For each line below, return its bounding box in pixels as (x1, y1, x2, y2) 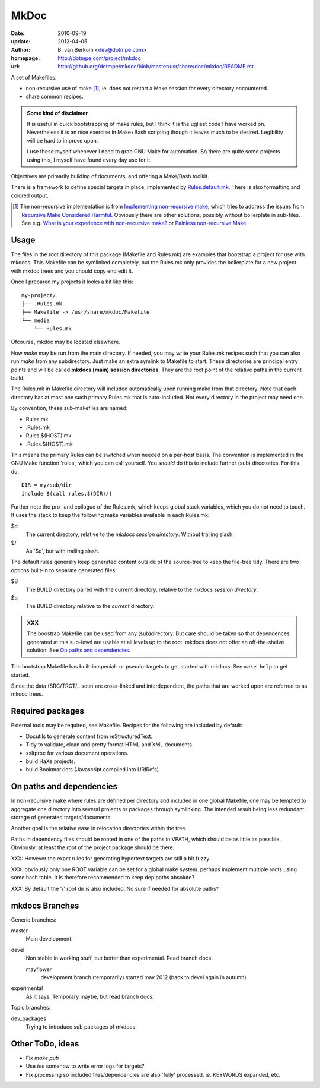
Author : (11, 46, 31, 53)
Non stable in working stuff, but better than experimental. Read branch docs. (25, 954, 213, 962)
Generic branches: (11, 916, 56, 923)
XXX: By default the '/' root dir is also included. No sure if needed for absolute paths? (11, 885, 219, 892)
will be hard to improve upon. (27, 137, 98, 144)
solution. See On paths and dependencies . (27, 647, 131, 654)
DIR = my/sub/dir (21, 482, 72, 488)
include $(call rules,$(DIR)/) (21, 490, 113, 497)
